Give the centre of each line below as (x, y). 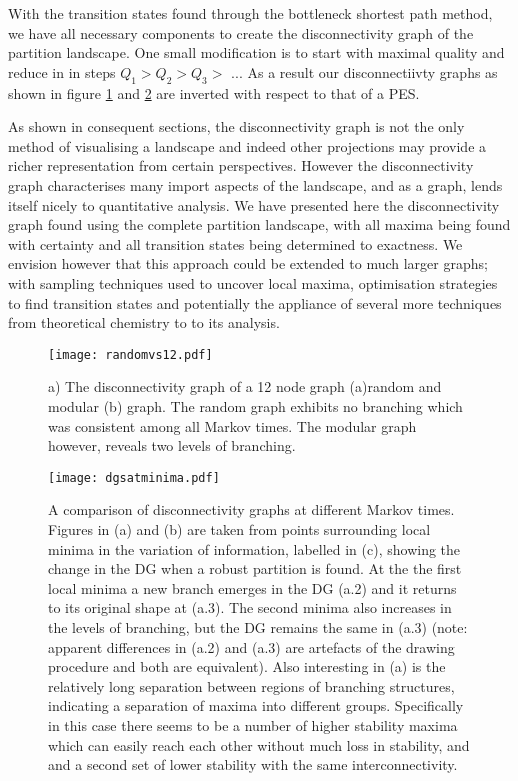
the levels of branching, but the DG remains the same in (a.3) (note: (258, 626)
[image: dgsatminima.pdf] (134, 477)
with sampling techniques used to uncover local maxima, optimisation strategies (253, 282)
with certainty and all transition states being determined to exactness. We (235, 243)
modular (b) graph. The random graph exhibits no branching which (255, 405)
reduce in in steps (62, 71)
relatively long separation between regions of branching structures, (251, 685)
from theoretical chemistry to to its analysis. (144, 322)
